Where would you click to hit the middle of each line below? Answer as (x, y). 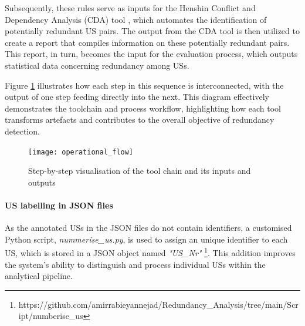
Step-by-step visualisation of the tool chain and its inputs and (140, 171)
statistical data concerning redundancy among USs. (97, 65)
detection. (22, 131)
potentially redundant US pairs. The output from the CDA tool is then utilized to (152, 31)
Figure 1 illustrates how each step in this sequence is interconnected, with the (144, 85)
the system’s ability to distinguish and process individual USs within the (135, 264)
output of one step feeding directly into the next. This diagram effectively (137, 97)
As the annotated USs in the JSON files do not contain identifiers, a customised (148, 228)
